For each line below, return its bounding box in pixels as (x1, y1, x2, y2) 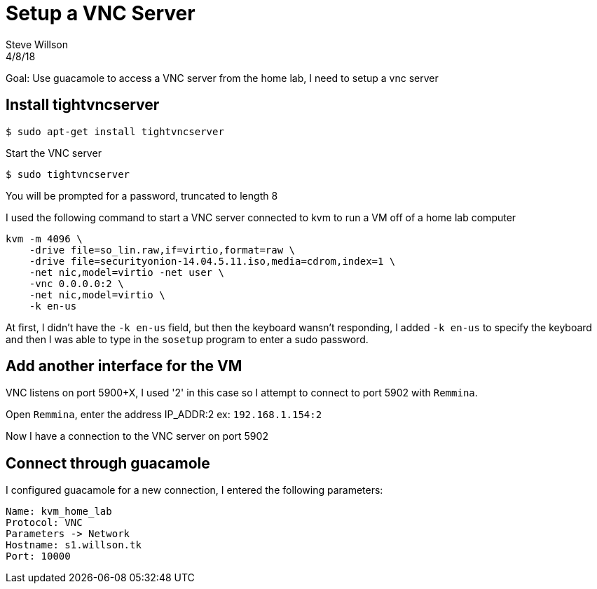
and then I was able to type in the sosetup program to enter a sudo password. (6, 333, 369, 345)
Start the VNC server (6, 146, 102, 159)
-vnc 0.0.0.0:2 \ (29, 277, 124, 289)
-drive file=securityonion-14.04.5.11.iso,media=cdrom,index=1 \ (29, 255, 396, 267)
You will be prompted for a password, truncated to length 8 (6, 189, 278, 202)
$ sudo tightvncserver (6, 168, 130, 180)
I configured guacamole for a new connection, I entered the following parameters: (6, 484, 383, 497)
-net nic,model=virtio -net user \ (29, 266, 224, 278)
